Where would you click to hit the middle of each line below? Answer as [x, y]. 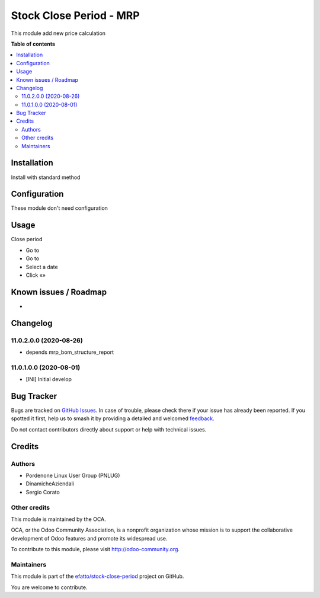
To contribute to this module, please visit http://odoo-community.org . [95, 549]
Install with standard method [46, 177]
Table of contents [33, 44]
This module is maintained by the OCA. [58, 519]
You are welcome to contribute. [49, 587]
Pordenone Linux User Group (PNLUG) [73, 475]
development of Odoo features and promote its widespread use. [89, 538]
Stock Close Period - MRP [75, 15]
